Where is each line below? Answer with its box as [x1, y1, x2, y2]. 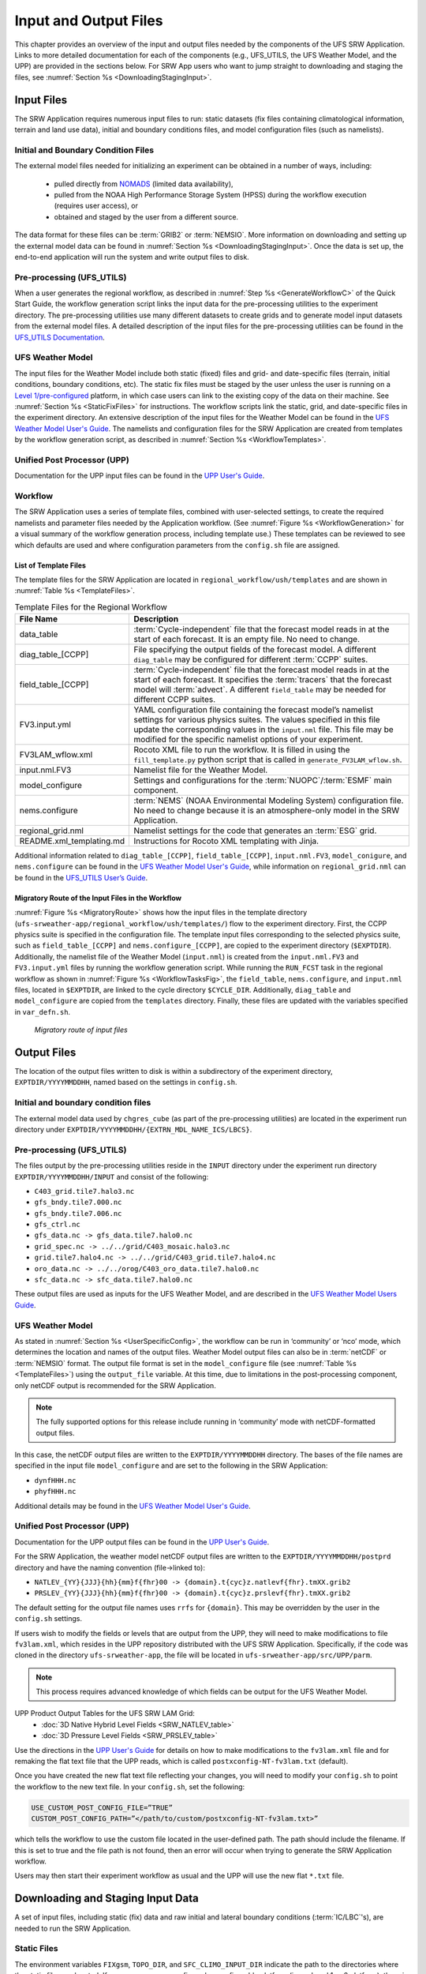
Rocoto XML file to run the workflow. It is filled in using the [133, 745, 350, 756]
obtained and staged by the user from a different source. [54, 212, 239, 221]
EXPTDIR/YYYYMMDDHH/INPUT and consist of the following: [14, 1172, 209, 1181]
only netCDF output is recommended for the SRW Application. [14, 1380, 216, 1390]
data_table [19, 629, 58, 640]
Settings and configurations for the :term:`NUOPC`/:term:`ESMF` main [133, 775, 392, 786]
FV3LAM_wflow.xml [19, 749, 93, 760]
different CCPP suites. [133, 694, 216, 705]
